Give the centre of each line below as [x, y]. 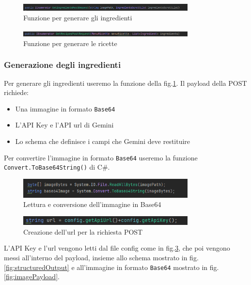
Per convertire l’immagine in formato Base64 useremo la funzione [101, 157]
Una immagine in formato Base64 [65, 108]
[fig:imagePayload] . [32, 277]
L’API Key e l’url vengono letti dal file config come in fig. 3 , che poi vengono [117, 248]
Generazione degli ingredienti [63, 65]
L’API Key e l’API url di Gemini [64, 125]
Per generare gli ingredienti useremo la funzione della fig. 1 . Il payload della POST [125, 83]
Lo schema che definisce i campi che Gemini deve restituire [103, 141]
